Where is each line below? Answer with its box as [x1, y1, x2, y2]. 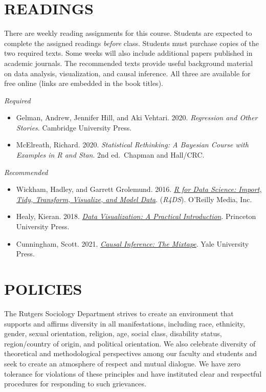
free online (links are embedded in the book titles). [4, 78, 163, 89]
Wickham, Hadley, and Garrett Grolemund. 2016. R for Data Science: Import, [16, 184, 262, 194]
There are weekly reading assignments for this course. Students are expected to [4, 28, 252, 38]
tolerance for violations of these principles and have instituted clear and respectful [4, 368, 262, 379]
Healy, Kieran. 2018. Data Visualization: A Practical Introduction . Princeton [16, 211, 256, 222]
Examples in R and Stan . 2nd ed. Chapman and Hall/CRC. [16, 149, 205, 160]
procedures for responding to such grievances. [4, 378, 146, 389]
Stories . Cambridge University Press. [16, 122, 132, 133]
